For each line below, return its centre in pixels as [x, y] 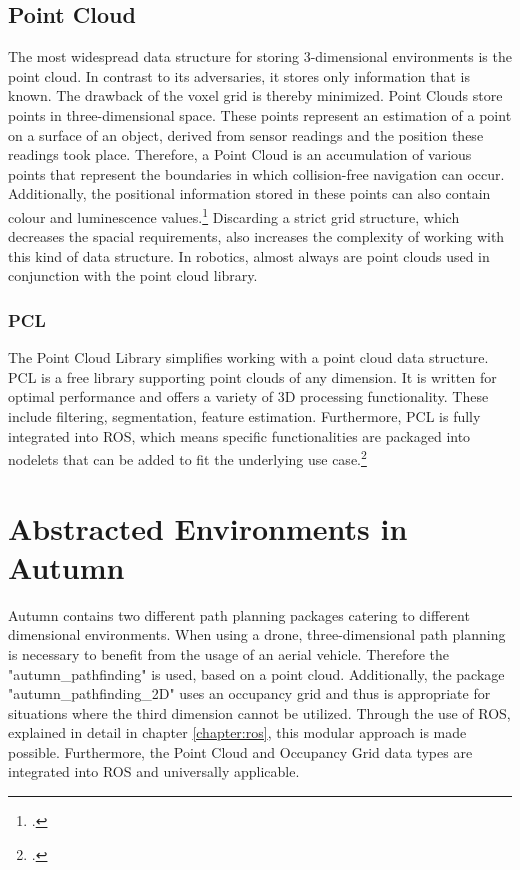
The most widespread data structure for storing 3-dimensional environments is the [260, 56]
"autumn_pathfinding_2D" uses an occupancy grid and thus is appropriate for [249, 693]
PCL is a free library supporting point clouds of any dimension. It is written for [252, 376]
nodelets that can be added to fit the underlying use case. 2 [187, 457]
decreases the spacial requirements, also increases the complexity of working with [256, 236]
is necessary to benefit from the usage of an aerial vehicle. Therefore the [229, 653]
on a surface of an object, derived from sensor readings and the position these [246, 134]
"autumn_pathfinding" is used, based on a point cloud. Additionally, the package [256, 673]
